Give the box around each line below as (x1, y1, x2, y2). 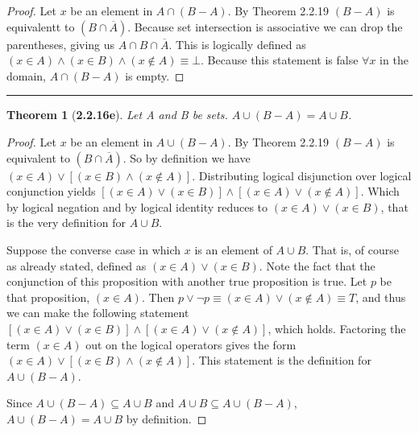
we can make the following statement (6, 304, 189, 321)
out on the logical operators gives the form (85, 336, 297, 353)
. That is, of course (305, 241, 399, 258)
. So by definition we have (122, 149, 251, 166)
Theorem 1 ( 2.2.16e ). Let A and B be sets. (6, 106, 228, 123)
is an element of (194, 241, 272, 258)
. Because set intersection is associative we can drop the (127, 18, 403, 35)
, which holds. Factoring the (268, 320, 406, 336)
